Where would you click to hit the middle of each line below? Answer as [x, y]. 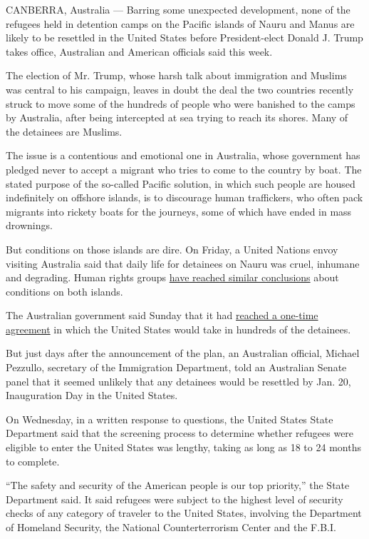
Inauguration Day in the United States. [92, 395]
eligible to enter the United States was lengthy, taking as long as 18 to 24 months [183, 447]
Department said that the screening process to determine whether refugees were [180, 433]
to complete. [33, 461]
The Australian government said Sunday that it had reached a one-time [162, 315]
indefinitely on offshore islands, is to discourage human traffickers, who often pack [184, 197]
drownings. [29, 225]
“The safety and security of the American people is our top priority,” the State [178, 485]
